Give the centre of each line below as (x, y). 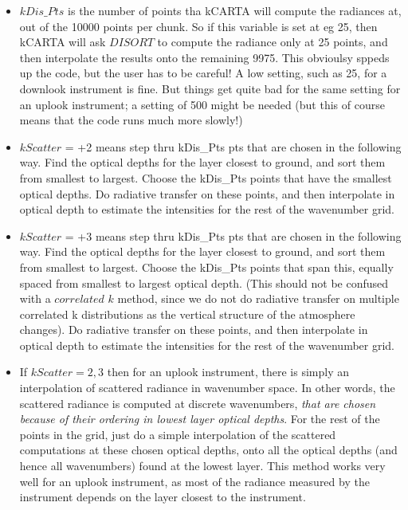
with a (35, 298)
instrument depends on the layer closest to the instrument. (163, 497)
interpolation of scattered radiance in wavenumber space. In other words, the (207, 388)
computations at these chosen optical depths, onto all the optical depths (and (208, 450)
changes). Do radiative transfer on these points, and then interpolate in (194, 330)
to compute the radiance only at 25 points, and (273, 42)
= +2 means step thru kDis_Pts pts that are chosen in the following (233, 146)
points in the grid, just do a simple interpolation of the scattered (178, 434)
